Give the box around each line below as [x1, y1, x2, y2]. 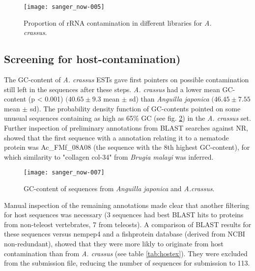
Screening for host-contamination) [4, 51, 181, 67]
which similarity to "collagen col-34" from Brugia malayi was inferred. [4, 151, 214, 162]
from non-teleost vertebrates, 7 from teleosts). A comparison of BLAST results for [4, 219, 252, 229]
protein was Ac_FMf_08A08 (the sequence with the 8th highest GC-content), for [4, 142, 250, 152]
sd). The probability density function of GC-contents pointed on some [29, 103, 241, 113]
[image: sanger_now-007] [24, 169, 105, 176]
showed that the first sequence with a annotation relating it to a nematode [4, 132, 229, 142]
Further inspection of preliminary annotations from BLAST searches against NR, [4, 123, 248, 133]
